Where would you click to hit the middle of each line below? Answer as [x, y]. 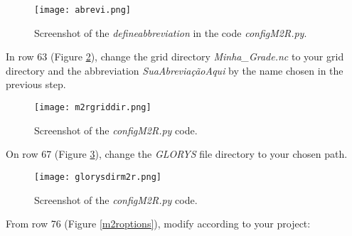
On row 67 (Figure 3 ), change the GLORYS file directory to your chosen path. [177, 154]
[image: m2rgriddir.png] [93, 108]
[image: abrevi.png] [83, 10]
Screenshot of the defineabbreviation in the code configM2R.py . [171, 32]
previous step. [36, 84]
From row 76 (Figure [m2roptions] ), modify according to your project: [158, 224]
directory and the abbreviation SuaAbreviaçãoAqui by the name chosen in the [175, 70]
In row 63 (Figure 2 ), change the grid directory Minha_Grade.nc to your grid [175, 57]
